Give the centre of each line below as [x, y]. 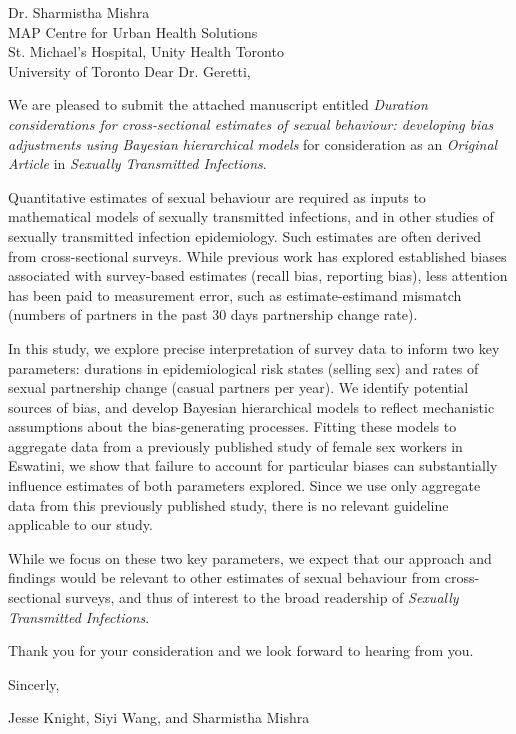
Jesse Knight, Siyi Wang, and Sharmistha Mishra [159, 717]
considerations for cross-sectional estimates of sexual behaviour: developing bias [251, 123]
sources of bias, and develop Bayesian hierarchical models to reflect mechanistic [251, 406]
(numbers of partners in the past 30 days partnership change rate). [213, 314]
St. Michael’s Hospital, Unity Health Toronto [146, 51]
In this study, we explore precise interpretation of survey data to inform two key [254, 347]
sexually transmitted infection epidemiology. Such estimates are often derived [244, 235]
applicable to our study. [80, 524]
